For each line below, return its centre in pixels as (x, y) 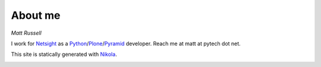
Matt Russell (26, 33)
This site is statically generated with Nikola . (64, 54)
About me (36, 15)
